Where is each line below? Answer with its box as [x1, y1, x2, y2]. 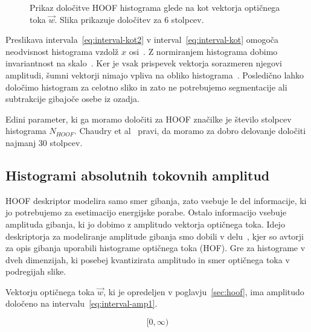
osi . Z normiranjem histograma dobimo [129, 45, 278, 57]
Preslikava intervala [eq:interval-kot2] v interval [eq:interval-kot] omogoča [5, 33, 278, 46]
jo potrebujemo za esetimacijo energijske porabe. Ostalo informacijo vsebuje [5, 206, 287, 219]
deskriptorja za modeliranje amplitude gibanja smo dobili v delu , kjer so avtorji [5, 229, 304, 242]
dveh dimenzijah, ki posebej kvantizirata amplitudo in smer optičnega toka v [5, 253, 290, 266]
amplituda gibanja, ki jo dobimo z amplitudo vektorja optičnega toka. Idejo [5, 217, 285, 230]
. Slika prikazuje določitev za [54, 13, 162, 25]
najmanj [5, 136, 36, 148]
